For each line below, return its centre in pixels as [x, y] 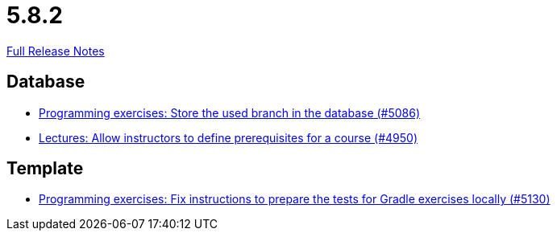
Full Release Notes [56, 51]
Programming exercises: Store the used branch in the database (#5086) [230, 112]
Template [45, 169]
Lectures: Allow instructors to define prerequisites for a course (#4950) [229, 137]
